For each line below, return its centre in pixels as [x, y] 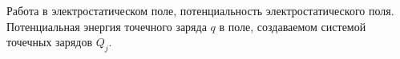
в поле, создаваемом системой [293, 26]
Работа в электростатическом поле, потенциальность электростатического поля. [200, 10]
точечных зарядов [49, 42]
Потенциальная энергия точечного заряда [107, 26]
